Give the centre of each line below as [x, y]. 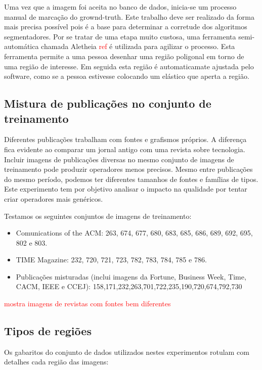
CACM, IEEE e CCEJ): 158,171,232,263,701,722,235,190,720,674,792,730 [129, 286]
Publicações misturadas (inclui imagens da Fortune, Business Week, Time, [131, 276]
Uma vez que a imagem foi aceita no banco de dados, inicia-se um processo [120, 7]
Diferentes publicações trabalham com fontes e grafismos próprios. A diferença [125, 139]
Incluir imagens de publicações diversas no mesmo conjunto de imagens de [119, 159]
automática [21, 46]
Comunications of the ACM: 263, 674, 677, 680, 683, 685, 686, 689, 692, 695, [134, 233]
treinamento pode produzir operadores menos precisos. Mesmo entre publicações [128, 169]
